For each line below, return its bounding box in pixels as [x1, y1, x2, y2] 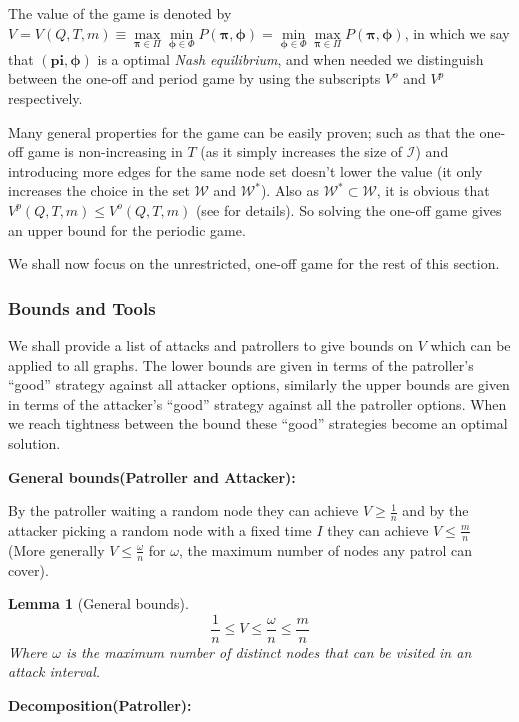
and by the [402, 500, 469, 521]
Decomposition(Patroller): [8, 695, 192, 716]
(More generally [8, 539, 105, 560]
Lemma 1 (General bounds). [8, 593, 189, 614]
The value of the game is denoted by [8, 3, 232, 23]
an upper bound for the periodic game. [8, 219, 246, 240]
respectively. [8, 88, 83, 108]
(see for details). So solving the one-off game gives [195, 199, 502, 220]
